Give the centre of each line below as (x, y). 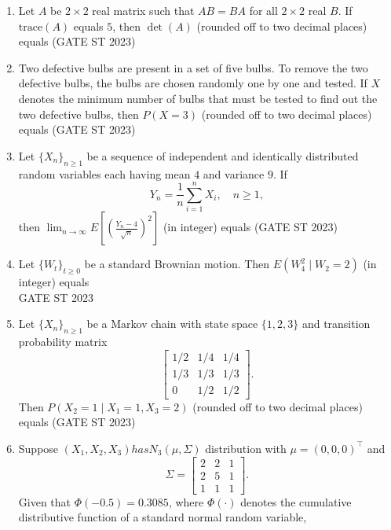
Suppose (38, 448)
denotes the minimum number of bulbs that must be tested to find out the (198, 98)
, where (186, 501)
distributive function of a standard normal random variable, (163, 517)
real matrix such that (143, 10)
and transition (336, 324)
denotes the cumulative (296, 501)
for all (263, 10)
